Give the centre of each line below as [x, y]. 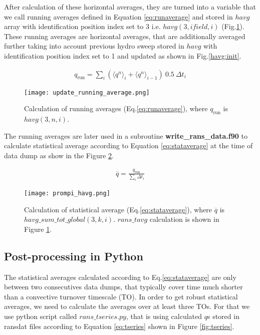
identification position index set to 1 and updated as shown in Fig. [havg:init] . [123, 55]
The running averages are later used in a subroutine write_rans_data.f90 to [126, 135]
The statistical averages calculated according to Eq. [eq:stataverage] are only [120, 277]
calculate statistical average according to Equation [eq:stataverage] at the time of [128, 145]
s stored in [223, 316]
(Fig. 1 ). [233, 26]
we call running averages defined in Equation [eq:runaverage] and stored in [118, 16]
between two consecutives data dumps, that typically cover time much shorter [123, 287]
